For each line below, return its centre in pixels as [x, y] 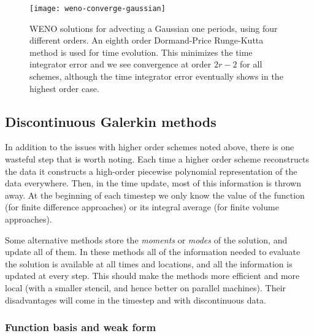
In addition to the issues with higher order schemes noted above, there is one [150, 147]
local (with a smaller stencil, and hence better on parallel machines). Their [146, 287]
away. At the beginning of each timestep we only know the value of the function [155, 195]
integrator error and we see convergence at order [121, 64]
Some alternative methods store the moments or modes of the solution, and [146, 239]
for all [251, 64]
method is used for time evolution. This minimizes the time [141, 52]
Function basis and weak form [81, 327]
